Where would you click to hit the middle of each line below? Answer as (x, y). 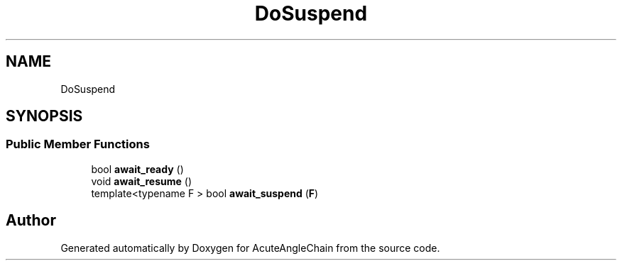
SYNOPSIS (44, 116)
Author (31, 221)
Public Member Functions (78, 144)
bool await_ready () (137, 169)
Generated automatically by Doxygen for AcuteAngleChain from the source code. (250, 248)
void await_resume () (141, 181)
